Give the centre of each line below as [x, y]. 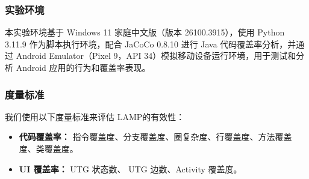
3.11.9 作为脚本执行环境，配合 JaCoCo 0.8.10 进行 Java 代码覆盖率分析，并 [151, 44]
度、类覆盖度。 [48, 148]
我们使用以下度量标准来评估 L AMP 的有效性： [95, 116]
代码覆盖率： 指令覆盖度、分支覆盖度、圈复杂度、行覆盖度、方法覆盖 [155, 137]
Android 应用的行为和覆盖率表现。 [83, 67]
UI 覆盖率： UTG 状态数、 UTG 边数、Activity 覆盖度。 [130, 168]
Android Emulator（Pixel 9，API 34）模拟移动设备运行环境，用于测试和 [156, 56]
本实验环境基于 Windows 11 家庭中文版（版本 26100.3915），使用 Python [145, 32]
